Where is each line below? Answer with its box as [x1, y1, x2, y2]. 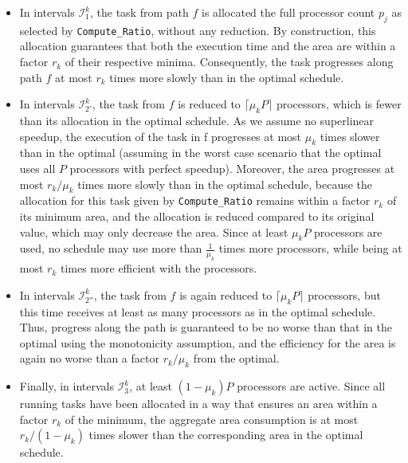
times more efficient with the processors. [60, 260, 257, 277]
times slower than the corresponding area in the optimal [88, 426, 363, 443]
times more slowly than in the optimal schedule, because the [77, 175, 373, 192]
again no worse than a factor [19, 350, 159, 367]
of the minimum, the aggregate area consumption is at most [65, 410, 359, 427]
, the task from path [90, 4, 189, 20]
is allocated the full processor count [201, 4, 375, 20]
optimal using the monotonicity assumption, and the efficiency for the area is [19, 334, 396, 351]
